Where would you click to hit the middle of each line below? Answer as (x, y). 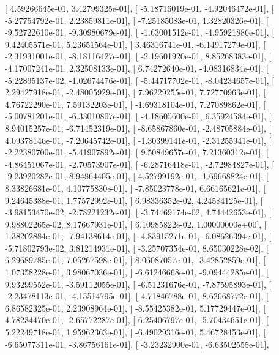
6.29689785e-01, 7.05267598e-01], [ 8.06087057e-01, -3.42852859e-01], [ (136, 260)
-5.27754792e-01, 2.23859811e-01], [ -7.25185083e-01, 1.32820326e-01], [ (137, 20)
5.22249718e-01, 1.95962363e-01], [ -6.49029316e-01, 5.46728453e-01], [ (136, 332)
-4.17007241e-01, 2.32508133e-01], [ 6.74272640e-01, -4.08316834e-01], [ (137, 68)
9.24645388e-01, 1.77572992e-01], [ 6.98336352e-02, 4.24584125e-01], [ (134, 200)
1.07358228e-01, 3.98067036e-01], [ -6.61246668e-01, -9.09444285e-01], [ (137, 272)
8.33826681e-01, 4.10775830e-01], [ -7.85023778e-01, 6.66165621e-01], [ (136, 188)
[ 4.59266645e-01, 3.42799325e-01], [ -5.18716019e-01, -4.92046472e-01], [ (139, 8)
